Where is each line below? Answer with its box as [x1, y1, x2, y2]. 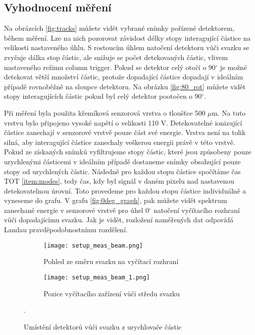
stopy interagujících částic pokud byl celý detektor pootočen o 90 [4, 91, 202, 101]
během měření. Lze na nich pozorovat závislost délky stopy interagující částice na [4, 32, 251, 43]
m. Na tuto [211, 107, 246, 118]
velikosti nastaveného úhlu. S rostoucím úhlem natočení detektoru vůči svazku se [4, 42, 250, 53]
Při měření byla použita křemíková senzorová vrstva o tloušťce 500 [4, 107, 205, 118]
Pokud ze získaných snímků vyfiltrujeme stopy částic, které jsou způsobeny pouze [4, 146, 252, 157]
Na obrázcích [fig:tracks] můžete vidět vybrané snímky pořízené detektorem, [4, 23, 235, 33]
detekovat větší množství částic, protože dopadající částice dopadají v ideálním [4, 71, 243, 82]
